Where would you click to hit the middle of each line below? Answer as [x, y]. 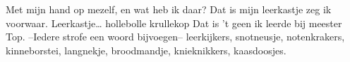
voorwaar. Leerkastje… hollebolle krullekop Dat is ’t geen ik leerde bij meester [174, 23]
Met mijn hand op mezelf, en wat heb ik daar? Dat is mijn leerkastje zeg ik [169, 9]
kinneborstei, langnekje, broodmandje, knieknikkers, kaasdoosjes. [146, 50]
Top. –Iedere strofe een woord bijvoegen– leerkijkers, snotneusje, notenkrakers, [175, 37]
